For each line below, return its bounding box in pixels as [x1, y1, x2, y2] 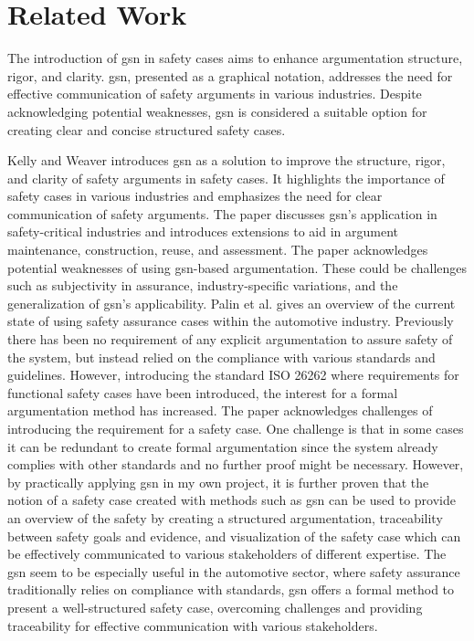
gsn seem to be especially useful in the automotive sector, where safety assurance [7, 562, 460, 581]
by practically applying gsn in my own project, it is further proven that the [7, 472, 429, 491]
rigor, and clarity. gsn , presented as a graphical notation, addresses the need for [7, 66, 453, 85]
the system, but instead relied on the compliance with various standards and [7, 347, 436, 366]
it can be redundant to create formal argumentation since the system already [7, 436, 438, 456]
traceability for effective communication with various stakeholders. [7, 615, 378, 635]
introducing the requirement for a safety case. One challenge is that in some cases [7, 419, 464, 437]
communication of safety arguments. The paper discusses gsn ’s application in [7, 204, 437, 223]
